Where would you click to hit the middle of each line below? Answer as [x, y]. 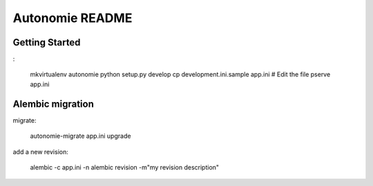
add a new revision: [40, 152]
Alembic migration [54, 104]
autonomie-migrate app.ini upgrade [80, 136]
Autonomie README [73, 18]
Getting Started [47, 42]
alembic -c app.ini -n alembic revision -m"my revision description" [125, 167]
